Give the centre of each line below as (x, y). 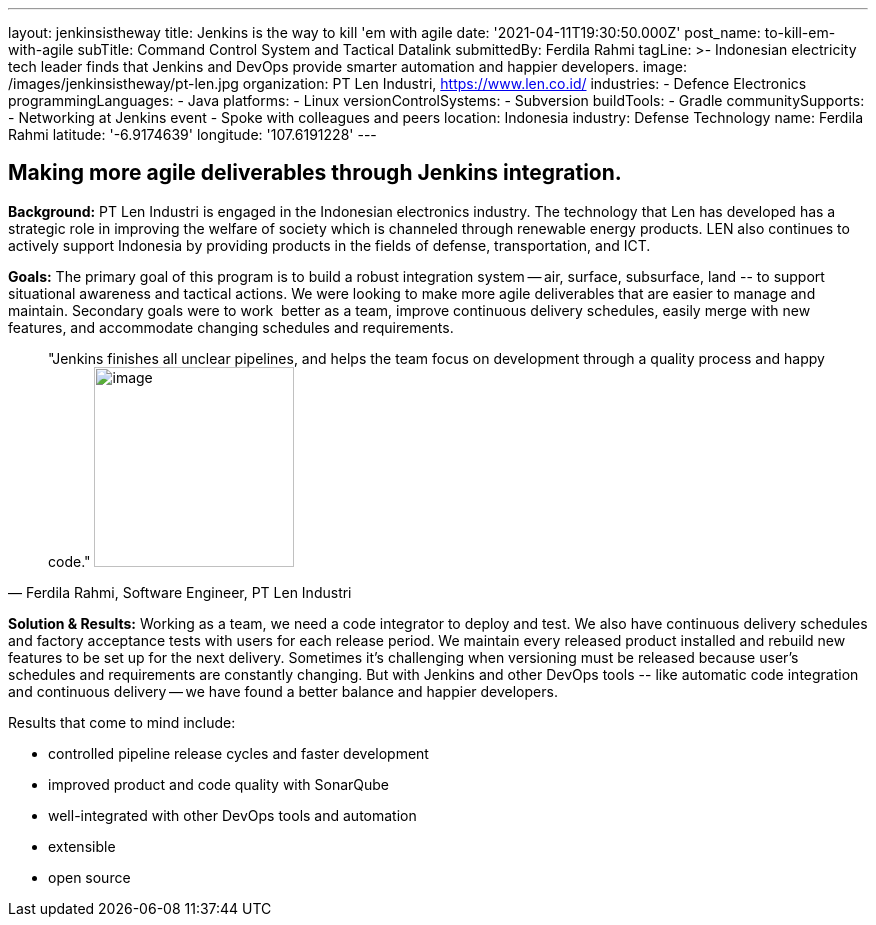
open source (89, 877)
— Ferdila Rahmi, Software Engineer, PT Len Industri (180, 592)
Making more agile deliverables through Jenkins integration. (315, 173)
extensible (82, 846)
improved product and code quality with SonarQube (219, 784)
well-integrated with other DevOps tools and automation (232, 815)
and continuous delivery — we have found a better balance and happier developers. (283, 691)
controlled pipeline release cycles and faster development (238, 753)
